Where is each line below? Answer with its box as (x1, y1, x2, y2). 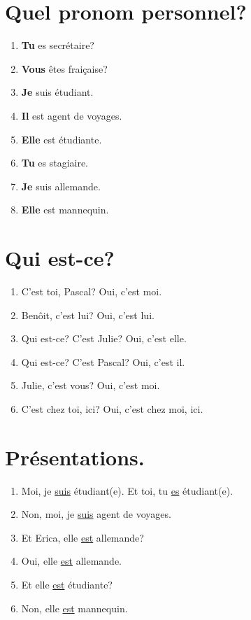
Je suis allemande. (21, 178, 101, 193)
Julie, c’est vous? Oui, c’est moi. (21, 378, 160, 393)
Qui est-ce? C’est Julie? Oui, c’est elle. (21, 331, 187, 346)
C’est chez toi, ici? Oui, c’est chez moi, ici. (21, 401, 203, 416)
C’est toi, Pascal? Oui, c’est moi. (21, 284, 162, 298)
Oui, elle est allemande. (21, 554, 122, 568)
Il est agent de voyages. (21, 108, 122, 122)
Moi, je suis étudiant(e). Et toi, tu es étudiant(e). (21, 483, 234, 498)
